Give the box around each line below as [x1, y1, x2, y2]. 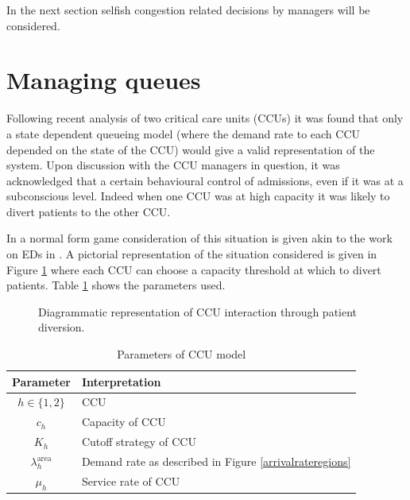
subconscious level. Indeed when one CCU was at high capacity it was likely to [6, 188, 390, 204]
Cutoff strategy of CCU [81, 433, 196, 450]
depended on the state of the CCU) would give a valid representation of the [6, 141, 375, 157]
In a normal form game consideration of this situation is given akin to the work [6, 230, 393, 246]
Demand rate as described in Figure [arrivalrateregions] [81, 453, 351, 469]
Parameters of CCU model [117, 346, 246, 362]
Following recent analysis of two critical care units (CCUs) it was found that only [6, 110, 404, 126]
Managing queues [6, 64, 201, 96]
